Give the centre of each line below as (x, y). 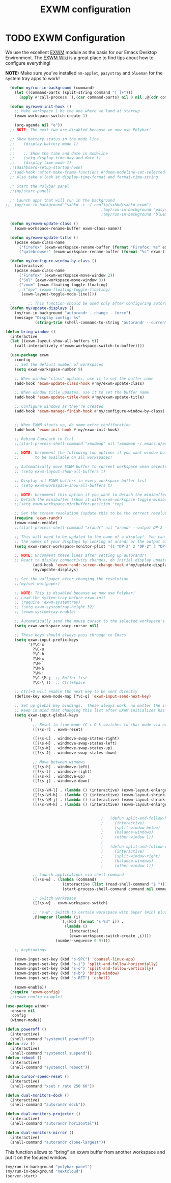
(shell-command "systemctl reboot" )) (50, 1068)
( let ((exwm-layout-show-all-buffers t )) (54, 341)
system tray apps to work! (33, 78)
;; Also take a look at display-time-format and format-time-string (84, 177)
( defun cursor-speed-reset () (37, 1077)
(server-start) (21, 1176)
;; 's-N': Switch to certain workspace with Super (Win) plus (100, 912)
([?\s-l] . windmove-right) (62, 772)
